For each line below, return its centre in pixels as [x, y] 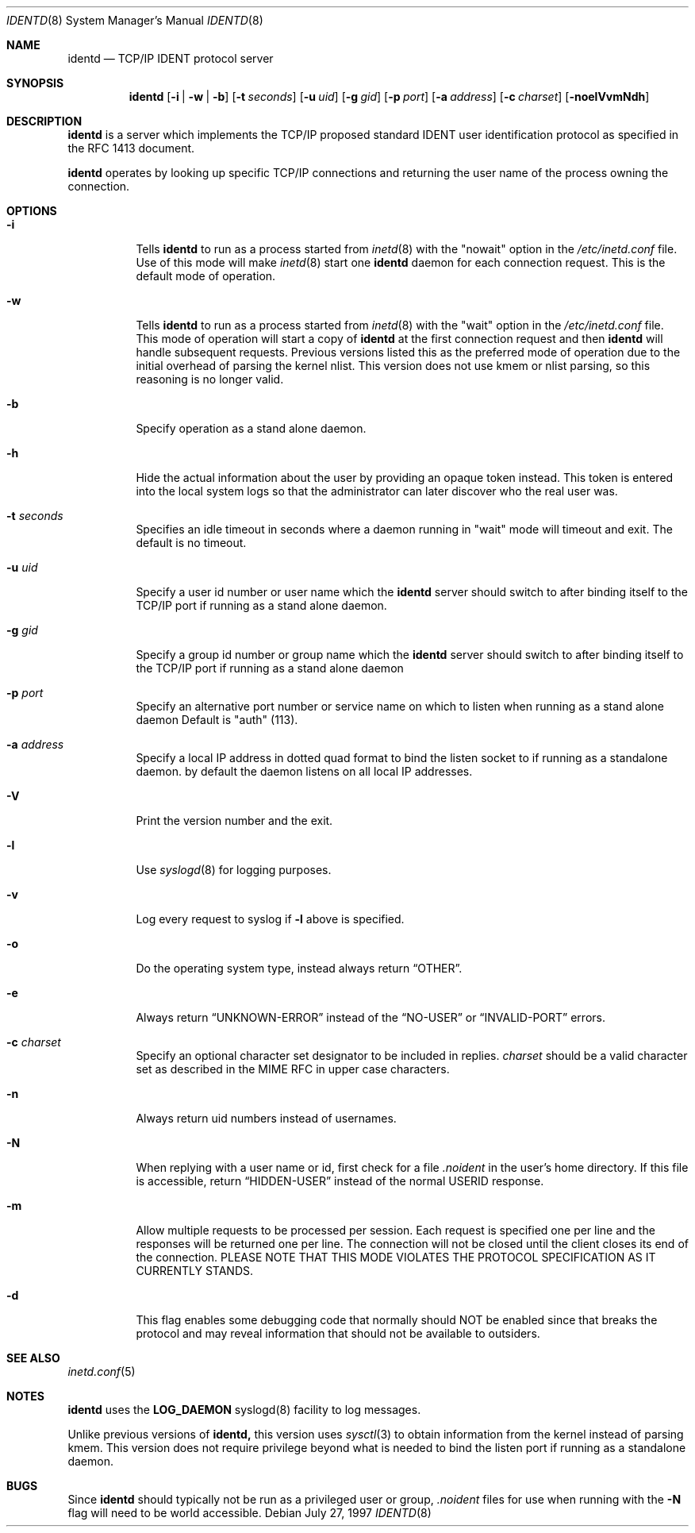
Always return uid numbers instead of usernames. [266, 1118]
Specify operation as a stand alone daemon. [251, 428]
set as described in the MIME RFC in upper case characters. [293, 1069]
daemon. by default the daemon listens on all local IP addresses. [304, 771]
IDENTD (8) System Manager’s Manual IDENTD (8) [135, 20]
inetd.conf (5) [102, 1371]
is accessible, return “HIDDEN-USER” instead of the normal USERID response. [340, 1181]
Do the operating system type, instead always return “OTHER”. [299, 968]
